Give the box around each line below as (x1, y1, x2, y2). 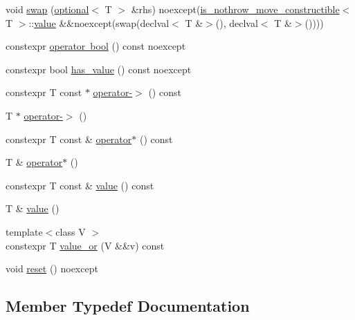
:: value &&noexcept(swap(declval (28, 15, 170, 30)
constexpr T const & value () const (6, 178, 154, 192)
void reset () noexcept (6, 261, 98, 276)
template (6, 224, 43, 238)
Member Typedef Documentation (6, 295, 250, 317)
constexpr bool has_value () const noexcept (6, 62, 192, 76)
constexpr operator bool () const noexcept (6, 39, 186, 53)
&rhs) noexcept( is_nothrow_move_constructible (131, 2, 340, 16)
